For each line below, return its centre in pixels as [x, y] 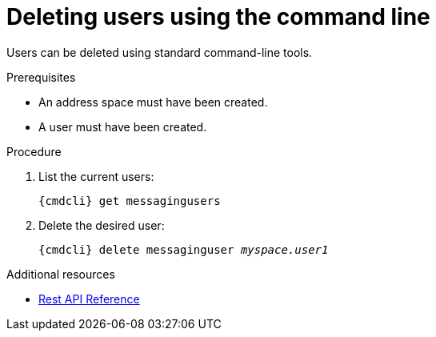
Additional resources [61, 274]
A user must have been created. [123, 126]
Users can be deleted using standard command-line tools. [160, 52]
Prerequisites [41, 77]
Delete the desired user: [102, 225]
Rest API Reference [89, 299]
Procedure [34, 151]
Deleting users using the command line [218, 17]
